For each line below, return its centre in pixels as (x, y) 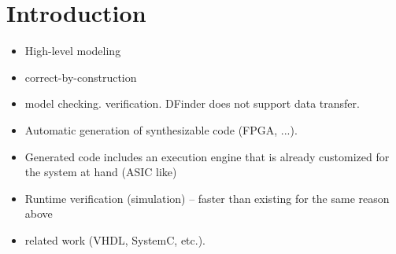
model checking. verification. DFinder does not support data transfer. (192, 103)
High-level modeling (73, 51)
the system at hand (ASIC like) (101, 172)
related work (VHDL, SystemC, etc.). (115, 239)
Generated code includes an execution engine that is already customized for (207, 156)
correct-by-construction (81, 77)
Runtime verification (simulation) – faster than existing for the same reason (207, 198)
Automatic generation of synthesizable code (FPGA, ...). (161, 129)
